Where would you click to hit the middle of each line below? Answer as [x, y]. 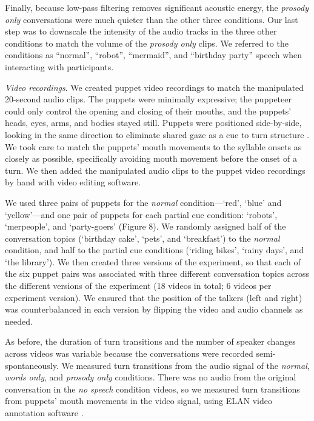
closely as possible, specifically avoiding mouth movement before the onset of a [151, 158]
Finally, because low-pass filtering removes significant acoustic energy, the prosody [157, 7]
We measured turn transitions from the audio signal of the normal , [185, 365]
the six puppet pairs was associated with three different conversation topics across [157, 273]
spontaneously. [32, 365]
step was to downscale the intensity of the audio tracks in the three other [141, 31]
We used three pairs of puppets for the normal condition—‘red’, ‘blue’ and [143, 202]
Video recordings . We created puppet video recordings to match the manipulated [155, 87]
